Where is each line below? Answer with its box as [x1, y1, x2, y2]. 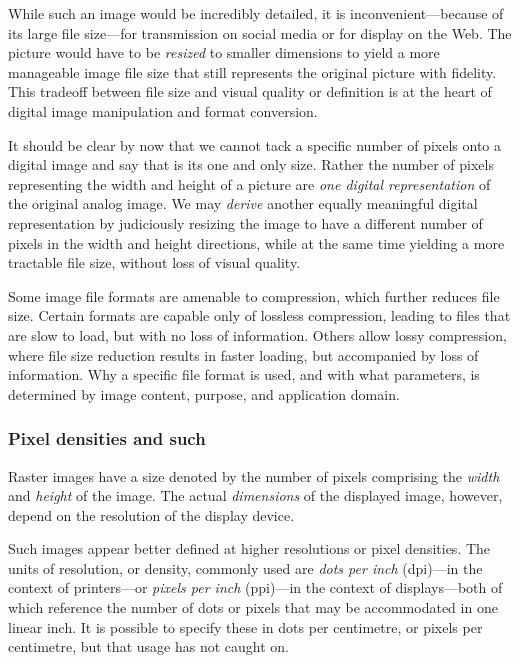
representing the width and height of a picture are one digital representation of [8, 173, 491, 194]
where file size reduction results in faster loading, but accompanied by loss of [8, 344, 479, 365]
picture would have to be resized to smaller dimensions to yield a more [8, 42, 440, 63]
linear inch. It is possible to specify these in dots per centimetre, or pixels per [8, 616, 483, 637]
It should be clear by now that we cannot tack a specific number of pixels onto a [8, 134, 501, 155]
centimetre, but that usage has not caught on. [8, 636, 289, 657]
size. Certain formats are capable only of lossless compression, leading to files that [8, 305, 511, 326]
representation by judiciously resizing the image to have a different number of [8, 212, 483, 233]
